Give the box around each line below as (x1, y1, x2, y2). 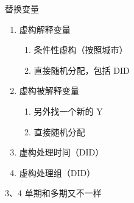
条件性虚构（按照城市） (33, 43, 128, 56)
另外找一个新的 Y (33, 104, 103, 117)
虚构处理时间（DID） (19, 146, 104, 158)
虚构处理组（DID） (19, 166, 96, 179)
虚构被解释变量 (19, 84, 79, 97)
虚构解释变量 (19, 23, 71, 35)
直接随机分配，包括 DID (33, 63, 130, 76)
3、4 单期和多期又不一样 (5, 187, 102, 199)
